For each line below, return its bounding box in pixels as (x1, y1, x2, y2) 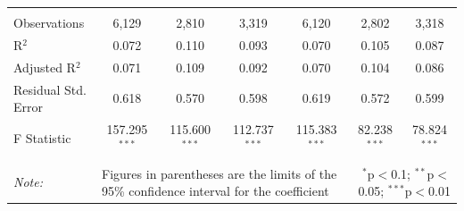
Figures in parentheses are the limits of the (102, 164, 337, 182)
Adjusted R (13, 57, 76, 76)
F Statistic (13, 128, 71, 147)
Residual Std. (13, 80, 87, 98)
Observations (13, 13, 85, 31)
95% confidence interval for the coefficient (102, 181, 329, 200)
